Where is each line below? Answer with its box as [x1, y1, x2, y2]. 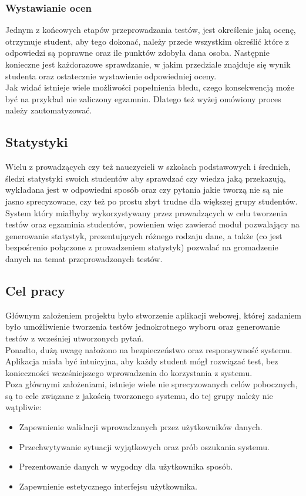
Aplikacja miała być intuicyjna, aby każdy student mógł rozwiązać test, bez [5, 355, 278, 367]
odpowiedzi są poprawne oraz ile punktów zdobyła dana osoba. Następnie [5, 46, 270, 59]
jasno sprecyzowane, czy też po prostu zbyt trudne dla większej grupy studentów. [5, 195, 298, 207]
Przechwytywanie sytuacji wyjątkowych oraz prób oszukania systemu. [19, 440, 270, 453]
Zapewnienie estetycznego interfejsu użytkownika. [19, 480, 197, 492]
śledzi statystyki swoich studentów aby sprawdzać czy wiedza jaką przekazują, [5, 172, 286, 184]
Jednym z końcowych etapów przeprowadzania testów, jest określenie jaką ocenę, [5, 24, 296, 36]
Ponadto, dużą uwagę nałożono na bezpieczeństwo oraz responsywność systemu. [5, 343, 292, 356]
